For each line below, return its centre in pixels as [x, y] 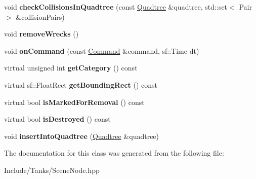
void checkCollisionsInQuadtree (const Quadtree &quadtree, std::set [116, 7]
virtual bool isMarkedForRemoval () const [74, 102]
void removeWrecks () [41, 34]
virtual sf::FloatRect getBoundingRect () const [81, 84]
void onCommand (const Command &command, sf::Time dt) [102, 50]
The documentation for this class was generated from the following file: [114, 153]
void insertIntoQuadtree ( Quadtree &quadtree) [82, 136]
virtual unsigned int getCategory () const [71, 68]
